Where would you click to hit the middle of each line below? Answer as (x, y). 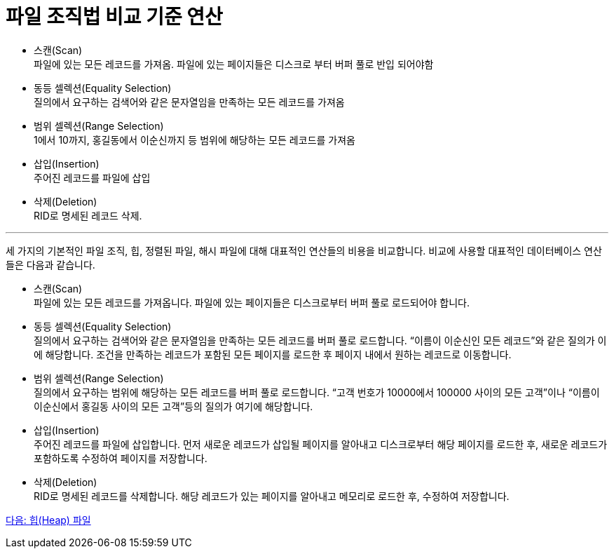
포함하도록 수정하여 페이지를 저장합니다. (121, 458)
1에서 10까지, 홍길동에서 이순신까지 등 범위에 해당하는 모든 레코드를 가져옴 (195, 140)
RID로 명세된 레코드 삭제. (88, 215)
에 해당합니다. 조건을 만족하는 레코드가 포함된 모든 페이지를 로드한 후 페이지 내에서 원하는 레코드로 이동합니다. (273, 354)
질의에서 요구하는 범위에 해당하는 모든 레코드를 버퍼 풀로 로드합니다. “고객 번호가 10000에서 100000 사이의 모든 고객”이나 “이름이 (317, 392)
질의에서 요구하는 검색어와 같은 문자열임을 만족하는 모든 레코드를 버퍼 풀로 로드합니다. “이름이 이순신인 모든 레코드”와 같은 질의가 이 (320, 340)
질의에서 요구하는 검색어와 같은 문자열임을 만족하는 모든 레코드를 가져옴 (189, 102)
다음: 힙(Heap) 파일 (48, 520)
